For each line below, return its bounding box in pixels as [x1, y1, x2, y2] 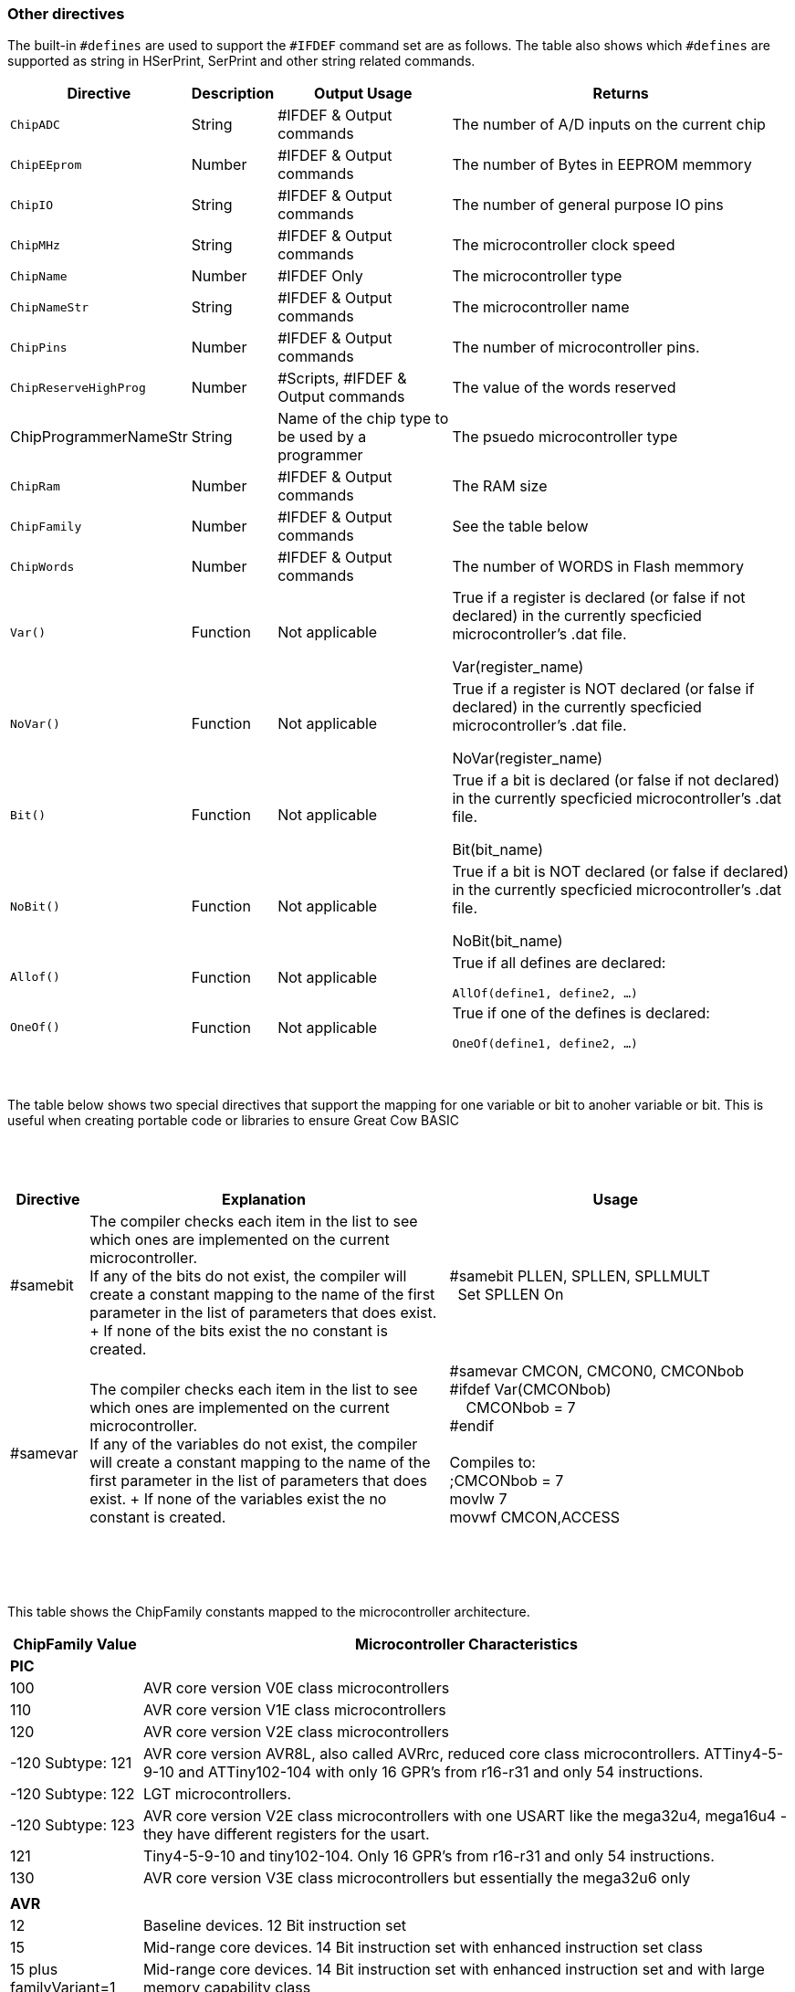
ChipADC [10, 117, 60, 132]
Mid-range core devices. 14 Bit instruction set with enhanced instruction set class [142, 1938, 704, 1957]
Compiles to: [449, 1453, 536, 1472]
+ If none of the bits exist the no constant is [89, 1322, 388, 1341]
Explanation [221, 1190, 306, 1209]
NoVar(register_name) [452, 749, 603, 768]
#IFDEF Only [277, 267, 363, 286]
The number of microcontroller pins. [452, 338, 700, 357]
